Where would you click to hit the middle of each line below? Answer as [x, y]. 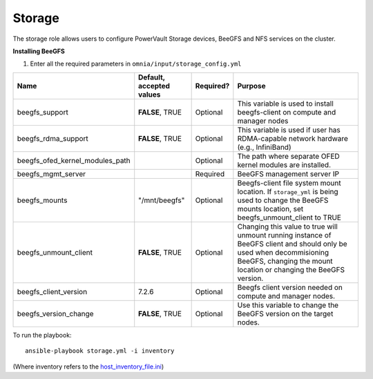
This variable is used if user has [289, 130]
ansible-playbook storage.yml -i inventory [100, 351]
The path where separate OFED [288, 156]
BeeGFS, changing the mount [285, 261]
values [150, 95]
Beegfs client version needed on [290, 287]
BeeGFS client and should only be [293, 244]
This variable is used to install [286, 104]
